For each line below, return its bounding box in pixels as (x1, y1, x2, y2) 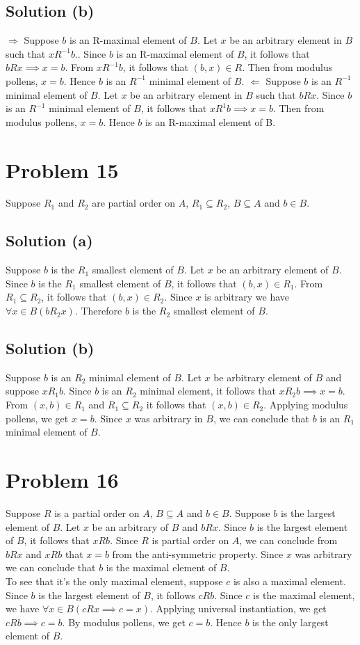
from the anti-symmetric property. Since (112, 546, 284, 561)
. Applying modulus (263, 397, 348, 412)
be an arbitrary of (92, 519, 169, 534)
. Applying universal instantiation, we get (150, 601, 327, 616)
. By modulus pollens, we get (62, 614, 186, 629)
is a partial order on (54, 505, 140, 520)
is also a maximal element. (233, 573, 346, 588)
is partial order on (152, 533, 229, 548)
